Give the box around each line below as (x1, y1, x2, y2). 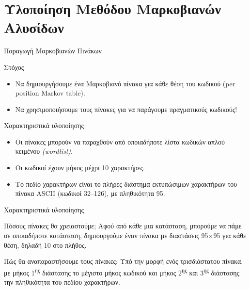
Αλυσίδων (4, 17, 64, 37)
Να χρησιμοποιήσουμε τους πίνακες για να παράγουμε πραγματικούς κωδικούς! (15, 104, 237, 114)
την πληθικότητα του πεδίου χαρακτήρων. (4, 277, 120, 287)
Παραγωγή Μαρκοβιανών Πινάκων (4, 46, 102, 56)
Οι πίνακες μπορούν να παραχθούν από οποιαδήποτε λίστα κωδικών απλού (15, 136, 225, 146)
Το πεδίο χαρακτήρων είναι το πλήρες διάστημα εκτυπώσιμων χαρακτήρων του (15, 178, 237, 189)
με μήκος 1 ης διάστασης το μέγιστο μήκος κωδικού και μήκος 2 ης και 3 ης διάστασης (4, 266, 240, 277)
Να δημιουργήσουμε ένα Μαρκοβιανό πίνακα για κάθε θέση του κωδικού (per (15, 78, 235, 88)
